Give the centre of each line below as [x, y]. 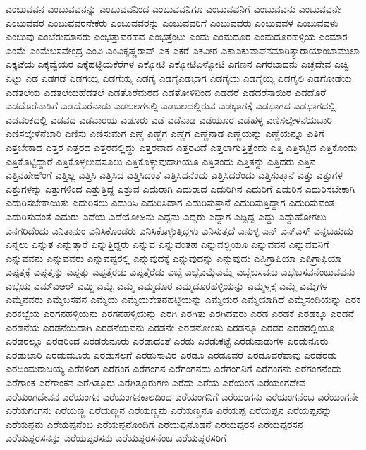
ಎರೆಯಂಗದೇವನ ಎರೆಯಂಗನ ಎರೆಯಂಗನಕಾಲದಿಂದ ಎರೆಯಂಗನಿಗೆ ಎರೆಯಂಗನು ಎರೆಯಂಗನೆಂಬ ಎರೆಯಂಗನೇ [182, 396]
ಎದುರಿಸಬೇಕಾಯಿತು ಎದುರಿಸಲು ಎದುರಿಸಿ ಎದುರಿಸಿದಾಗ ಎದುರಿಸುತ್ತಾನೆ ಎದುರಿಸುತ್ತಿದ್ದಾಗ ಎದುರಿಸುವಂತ [170, 202]
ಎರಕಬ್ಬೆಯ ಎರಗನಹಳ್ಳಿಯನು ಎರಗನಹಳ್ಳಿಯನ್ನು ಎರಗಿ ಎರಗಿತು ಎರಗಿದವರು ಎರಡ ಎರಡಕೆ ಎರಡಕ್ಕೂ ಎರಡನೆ [180, 313]
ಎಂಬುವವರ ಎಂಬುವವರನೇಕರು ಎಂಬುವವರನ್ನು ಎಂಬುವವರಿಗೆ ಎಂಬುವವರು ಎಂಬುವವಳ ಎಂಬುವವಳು [172, 22]
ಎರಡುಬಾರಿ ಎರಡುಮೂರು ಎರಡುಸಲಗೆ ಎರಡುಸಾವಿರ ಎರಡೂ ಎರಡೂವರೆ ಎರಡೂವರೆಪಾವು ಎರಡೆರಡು [171, 354]
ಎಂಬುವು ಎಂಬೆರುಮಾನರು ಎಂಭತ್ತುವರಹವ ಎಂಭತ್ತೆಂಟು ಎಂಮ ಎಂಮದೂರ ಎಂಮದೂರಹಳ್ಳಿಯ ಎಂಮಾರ [177, 36]
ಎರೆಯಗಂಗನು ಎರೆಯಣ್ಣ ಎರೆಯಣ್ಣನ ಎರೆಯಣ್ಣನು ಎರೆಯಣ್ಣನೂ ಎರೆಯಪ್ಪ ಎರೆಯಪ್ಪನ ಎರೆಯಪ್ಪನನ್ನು [169, 410]
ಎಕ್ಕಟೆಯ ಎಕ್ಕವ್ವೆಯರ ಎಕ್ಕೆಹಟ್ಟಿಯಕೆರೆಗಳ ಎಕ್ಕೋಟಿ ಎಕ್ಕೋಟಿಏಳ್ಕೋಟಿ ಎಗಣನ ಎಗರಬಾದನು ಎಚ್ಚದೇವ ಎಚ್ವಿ [177, 64]
